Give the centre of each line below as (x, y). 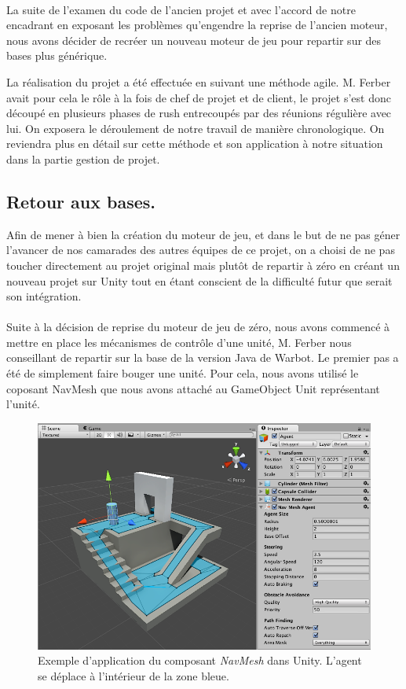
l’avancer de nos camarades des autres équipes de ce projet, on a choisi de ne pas (201, 250)
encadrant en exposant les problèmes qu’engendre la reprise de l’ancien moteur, (197, 25)
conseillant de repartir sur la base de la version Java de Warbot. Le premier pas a (203, 357)
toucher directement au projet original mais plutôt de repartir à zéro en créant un (203, 265)
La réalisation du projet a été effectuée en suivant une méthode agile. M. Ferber (199, 81)
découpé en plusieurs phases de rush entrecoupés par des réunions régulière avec (199, 113)
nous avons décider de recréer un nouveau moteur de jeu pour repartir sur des (194, 40)
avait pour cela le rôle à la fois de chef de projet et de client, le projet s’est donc (199, 97)
